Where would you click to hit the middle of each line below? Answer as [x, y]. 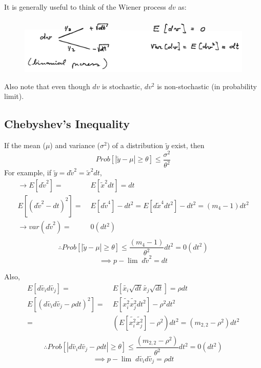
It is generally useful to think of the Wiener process [85, 7]
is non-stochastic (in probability [207, 86]
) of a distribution [135, 145]
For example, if [28, 172]
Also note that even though [47, 86]
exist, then [188, 145]
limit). [14, 96]
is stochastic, [122, 86]
